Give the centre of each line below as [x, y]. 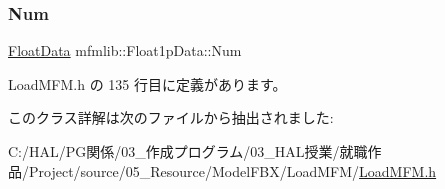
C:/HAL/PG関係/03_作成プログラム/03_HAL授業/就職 [188, 151]
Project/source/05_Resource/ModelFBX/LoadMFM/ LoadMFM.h [232, 170]
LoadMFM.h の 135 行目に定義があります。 [147, 83]
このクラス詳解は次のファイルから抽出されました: [171, 117]
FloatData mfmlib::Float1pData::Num [125, 50]
